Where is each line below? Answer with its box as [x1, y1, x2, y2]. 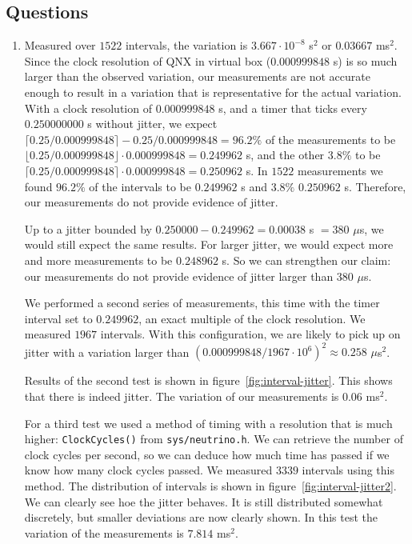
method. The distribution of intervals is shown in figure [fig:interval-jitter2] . [24, 478, 397, 494]
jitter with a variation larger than [24, 343, 190, 360]
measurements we [297, 162, 383, 178]
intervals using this [302, 462, 394, 478]
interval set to [24, 310, 93, 326]
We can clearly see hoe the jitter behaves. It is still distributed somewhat [24, 493, 383, 510]
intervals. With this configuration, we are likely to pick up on [100, 326, 401, 342]
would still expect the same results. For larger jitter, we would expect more [24, 236, 394, 253]
